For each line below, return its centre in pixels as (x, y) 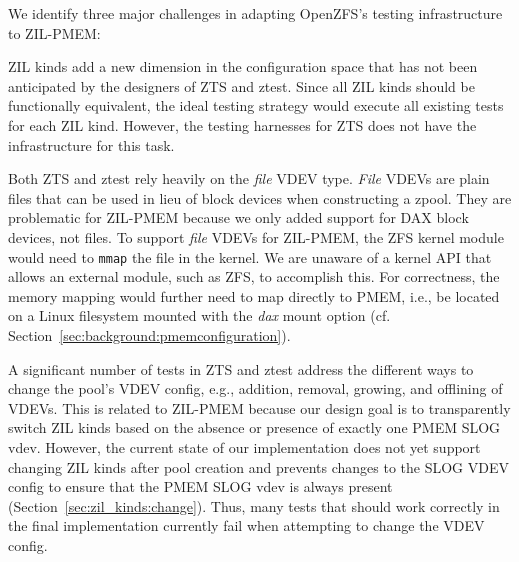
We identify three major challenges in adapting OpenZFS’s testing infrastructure (255, 13)
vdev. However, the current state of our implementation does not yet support (244, 446)
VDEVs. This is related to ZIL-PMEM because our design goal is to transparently (259, 407)
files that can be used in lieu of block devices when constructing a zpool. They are (260, 197)
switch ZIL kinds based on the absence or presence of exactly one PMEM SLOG (254, 427)
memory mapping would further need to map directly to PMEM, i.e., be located (254, 295)
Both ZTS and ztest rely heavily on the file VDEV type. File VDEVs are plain (249, 178)
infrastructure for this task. (91, 144)
